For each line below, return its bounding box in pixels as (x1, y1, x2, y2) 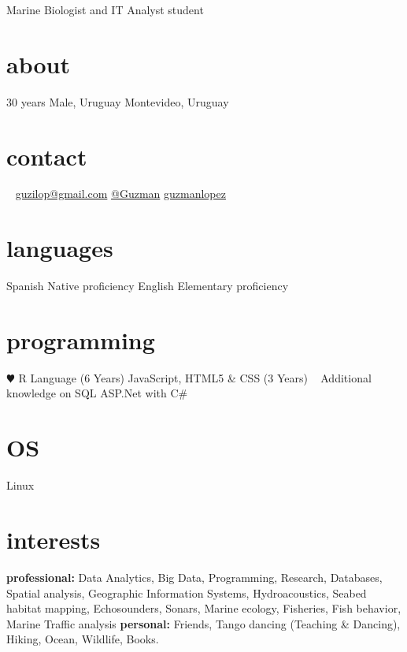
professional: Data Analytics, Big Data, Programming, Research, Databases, (6, 568, 383, 585)
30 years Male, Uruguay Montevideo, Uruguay (6, 93, 229, 110)
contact (6, 140, 87, 172)
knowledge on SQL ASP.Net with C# (6, 385, 188, 401)
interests (6, 523, 101, 555)
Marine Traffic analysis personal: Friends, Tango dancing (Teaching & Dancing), (6, 615, 401, 632)
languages (6, 232, 113, 264)
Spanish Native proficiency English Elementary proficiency (6, 278, 289, 294)
